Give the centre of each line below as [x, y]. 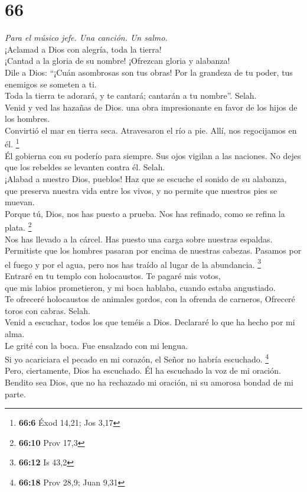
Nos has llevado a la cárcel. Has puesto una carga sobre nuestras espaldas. [139, 239]
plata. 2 [18, 226]
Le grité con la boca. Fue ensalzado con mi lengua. [97, 345]
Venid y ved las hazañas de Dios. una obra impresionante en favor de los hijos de [151, 107]
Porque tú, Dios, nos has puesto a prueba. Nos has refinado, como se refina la [145, 213]
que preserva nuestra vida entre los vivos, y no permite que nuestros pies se [141, 190]
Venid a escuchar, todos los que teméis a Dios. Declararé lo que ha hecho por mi [150, 322]
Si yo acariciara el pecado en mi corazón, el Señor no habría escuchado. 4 [137, 358]
